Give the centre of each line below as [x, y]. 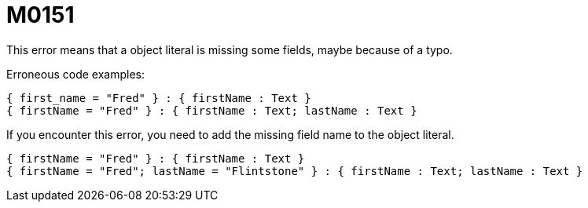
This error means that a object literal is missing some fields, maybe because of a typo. [230, 49]
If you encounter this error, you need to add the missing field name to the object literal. [230, 134]
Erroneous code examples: [75, 74]
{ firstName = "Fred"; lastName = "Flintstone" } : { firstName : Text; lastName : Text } [295, 171]
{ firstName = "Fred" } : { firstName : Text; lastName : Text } [212, 110]
